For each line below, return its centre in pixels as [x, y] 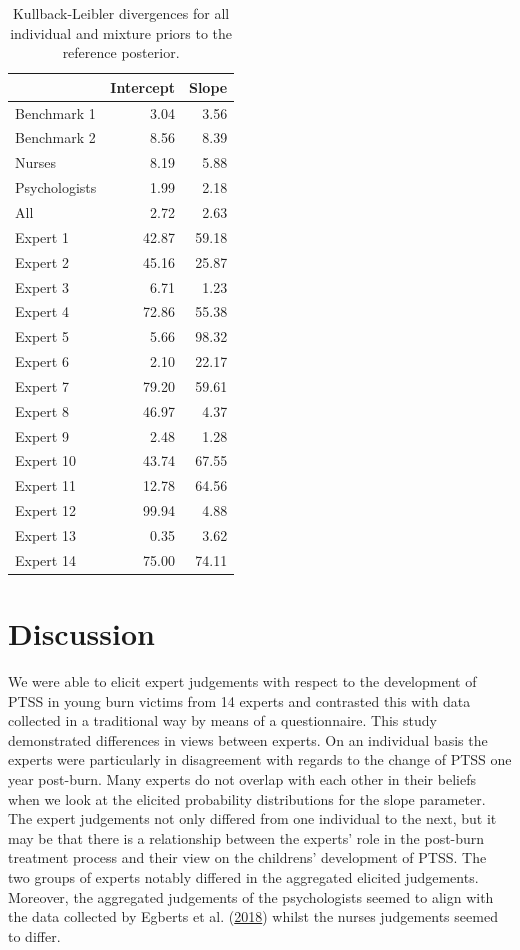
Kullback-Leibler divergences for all [121, 13]
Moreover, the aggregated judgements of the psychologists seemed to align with [251, 896]
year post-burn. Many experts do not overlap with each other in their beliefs [242, 779]
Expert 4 [42, 311]
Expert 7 [42, 385]
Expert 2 [42, 261]
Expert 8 [42, 410]
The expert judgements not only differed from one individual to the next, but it [252, 818]
